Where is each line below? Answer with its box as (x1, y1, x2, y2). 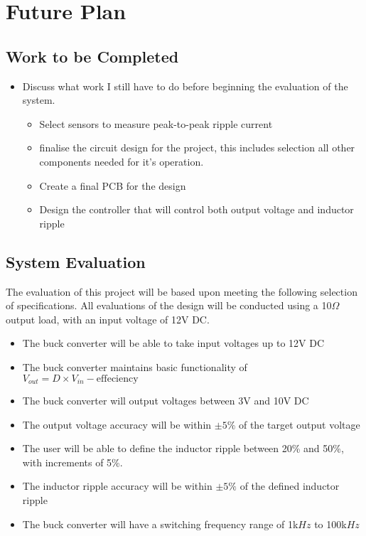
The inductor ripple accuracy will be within (22, 478, 212, 493)
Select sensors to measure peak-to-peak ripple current (39, 116, 273, 131)
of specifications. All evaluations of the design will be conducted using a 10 (6, 298, 332, 313)
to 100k (314, 516, 347, 531)
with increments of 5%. (22, 454, 123, 469)
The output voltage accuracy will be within (22, 417, 212, 432)
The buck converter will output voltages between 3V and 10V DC (22, 392, 309, 407)
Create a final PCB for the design (39, 178, 186, 193)
